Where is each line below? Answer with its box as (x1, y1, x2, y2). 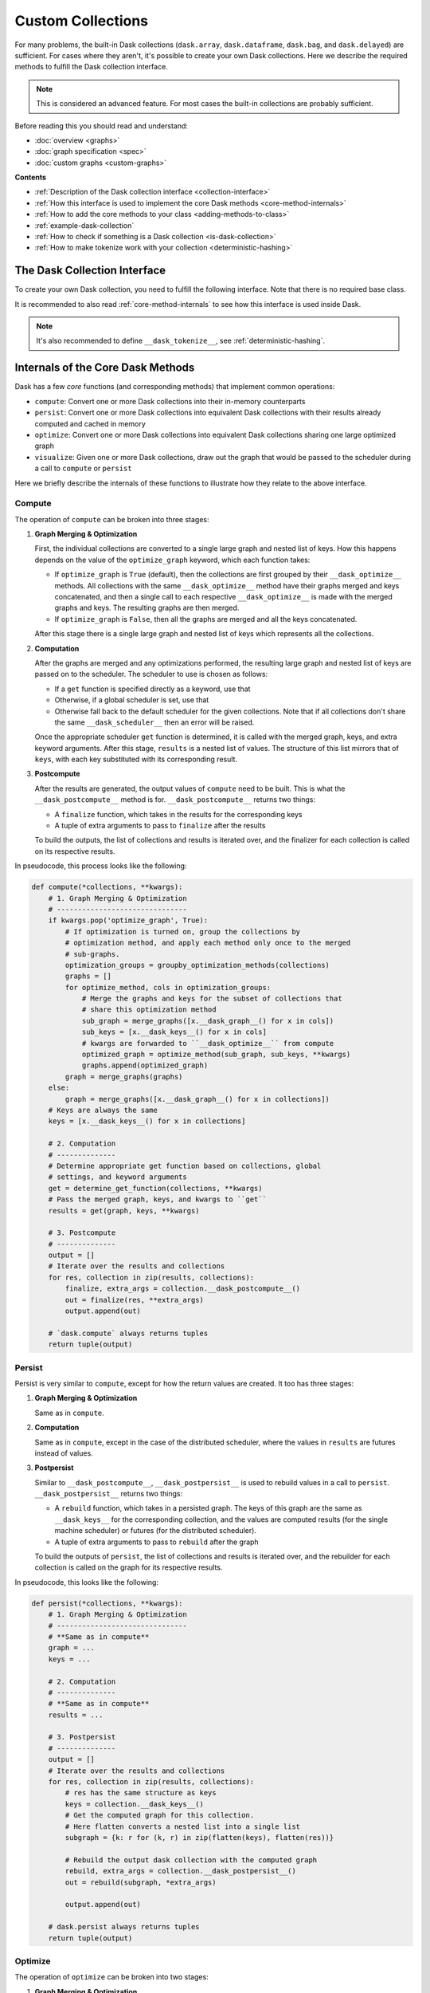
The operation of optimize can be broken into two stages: (14, 1972, 209, 1982)
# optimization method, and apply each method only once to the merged (64, 938, 351, 948)
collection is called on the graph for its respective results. (34, 1563, 223, 1572)
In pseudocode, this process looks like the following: (14, 861, 187, 871)
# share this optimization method (81, 1005, 217, 1014)
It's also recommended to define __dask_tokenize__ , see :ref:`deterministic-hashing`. (36, 336, 326, 346)
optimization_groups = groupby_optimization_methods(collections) (64, 961, 330, 969)
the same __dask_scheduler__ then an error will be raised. (54, 717, 255, 727)
